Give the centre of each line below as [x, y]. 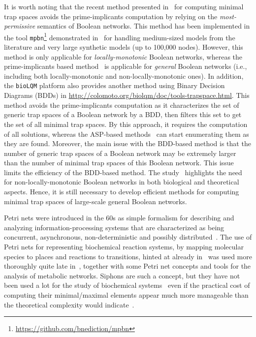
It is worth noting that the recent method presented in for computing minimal [124, 6]
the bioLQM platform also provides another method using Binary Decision [114, 85]
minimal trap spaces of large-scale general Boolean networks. [96, 201]
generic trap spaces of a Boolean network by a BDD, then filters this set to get [123, 114]
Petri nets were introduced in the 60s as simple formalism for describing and [119, 218]
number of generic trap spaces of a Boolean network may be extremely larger [120, 153]
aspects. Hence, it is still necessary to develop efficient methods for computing [122, 192]
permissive [20, 26]
